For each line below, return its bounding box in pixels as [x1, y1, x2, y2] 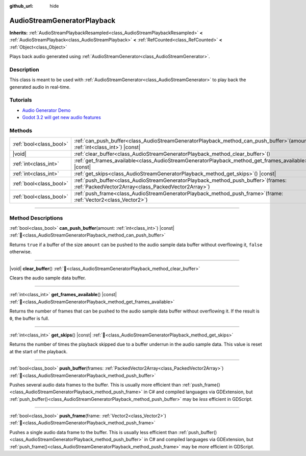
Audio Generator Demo [22, 107, 71, 113]
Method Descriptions [9, 214, 63, 222]
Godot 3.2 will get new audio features [22, 114, 101, 121]
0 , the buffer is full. [9, 315, 49, 321]
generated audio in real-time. [9, 84, 71, 90]
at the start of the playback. [9, 348, 68, 354]
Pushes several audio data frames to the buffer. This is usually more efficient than [9, 381, 181, 388]
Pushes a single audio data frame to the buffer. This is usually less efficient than [9, 429, 177, 435]
